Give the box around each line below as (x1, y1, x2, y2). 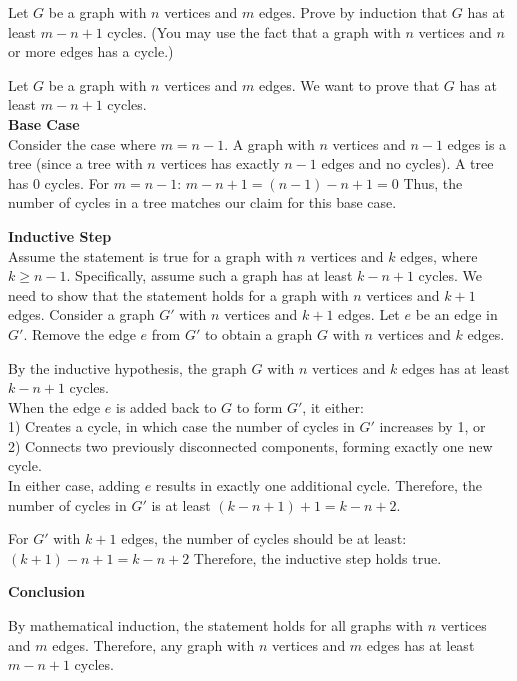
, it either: (302, 396, 364, 417)
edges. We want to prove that (259, 74, 440, 95)
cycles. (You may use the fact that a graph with (107, 21, 401, 42)
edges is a (447, 133, 507, 154)
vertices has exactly (160, 153, 280, 174)
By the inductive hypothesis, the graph (8, 357, 247, 378)
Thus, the (403, 172, 463, 193)
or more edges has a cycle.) (8, 41, 174, 62)
